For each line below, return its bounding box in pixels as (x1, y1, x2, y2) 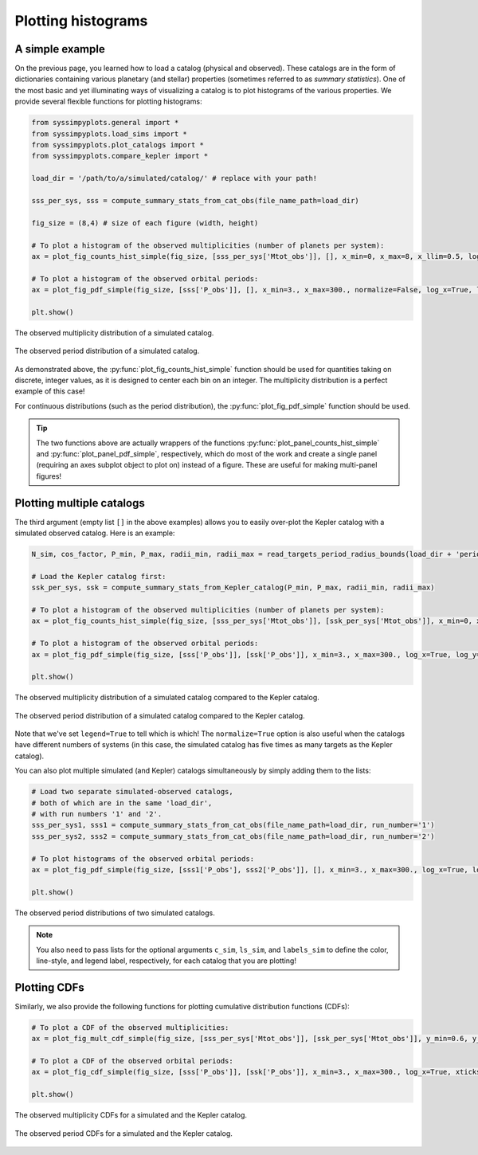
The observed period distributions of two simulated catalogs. (14, 908, 215, 918)
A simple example (14, 42, 105, 56)
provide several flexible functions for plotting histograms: (14, 96, 202, 107)
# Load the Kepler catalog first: (31, 572, 167, 581)
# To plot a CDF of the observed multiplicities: (31, 1023, 229, 1032)
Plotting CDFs (14, 981, 85, 994)
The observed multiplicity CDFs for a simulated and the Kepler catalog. (14, 1110, 247, 1120)
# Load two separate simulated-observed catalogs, (31, 787, 234, 797)
